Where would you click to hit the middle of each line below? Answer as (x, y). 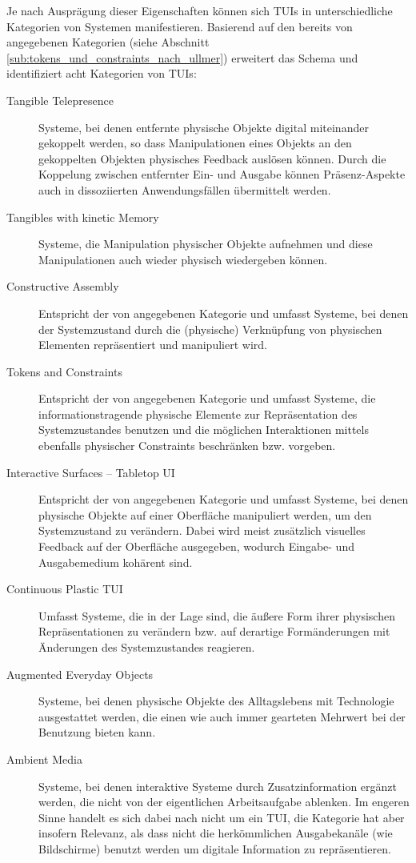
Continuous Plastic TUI (65, 589)
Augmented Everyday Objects (80, 674)
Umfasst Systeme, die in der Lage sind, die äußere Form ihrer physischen (217, 615)
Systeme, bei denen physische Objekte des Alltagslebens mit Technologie (216, 701)
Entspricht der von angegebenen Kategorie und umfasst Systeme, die (207, 398)
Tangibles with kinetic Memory (83, 217)
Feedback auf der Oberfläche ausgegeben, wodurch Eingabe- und (196, 546)
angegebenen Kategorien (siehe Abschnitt (108, 42)
